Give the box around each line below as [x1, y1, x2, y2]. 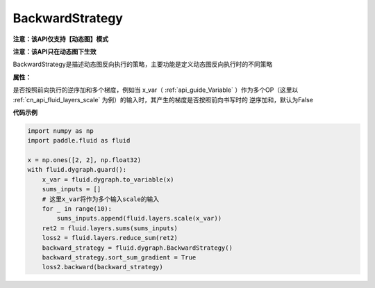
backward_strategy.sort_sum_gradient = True [42, 253, 197, 261]
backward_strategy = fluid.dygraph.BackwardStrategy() [42, 243, 233, 252]
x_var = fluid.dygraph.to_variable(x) [42, 175, 174, 184]
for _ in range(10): [42, 205, 112, 212]
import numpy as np [27, 127, 94, 135]
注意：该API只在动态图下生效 [12, 47, 97, 56]
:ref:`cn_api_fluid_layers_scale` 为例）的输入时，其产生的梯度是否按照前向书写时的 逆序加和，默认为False [12, 95, 314, 104]
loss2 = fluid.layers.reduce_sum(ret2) [42, 234, 178, 242]
